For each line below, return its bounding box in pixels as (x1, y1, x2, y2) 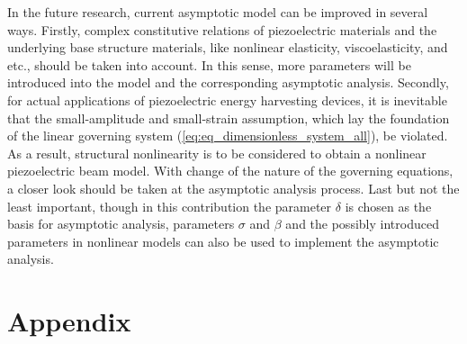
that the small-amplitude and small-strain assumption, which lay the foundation (7, 108, 450, 127)
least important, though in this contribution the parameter (7, 196, 332, 215)
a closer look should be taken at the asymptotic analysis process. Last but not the (7, 178, 460, 197)
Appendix (7, 303, 131, 339)
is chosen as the (345, 196, 432, 215)
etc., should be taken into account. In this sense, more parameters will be (7, 55, 411, 74)
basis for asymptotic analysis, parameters (7, 214, 235, 233)
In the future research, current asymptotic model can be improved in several (7, 3, 428, 21)
